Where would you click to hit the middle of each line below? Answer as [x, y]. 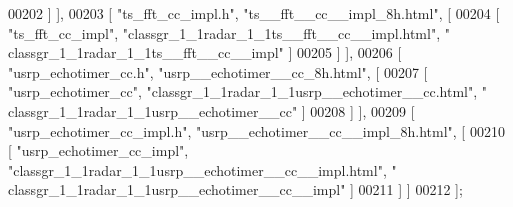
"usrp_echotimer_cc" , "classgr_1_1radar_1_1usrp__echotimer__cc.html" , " [248, 91]
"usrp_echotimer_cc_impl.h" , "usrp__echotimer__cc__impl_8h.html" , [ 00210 [256, 130]
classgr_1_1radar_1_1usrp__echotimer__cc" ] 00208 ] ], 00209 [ [211, 110]
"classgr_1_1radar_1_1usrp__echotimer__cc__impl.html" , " [202, 169]
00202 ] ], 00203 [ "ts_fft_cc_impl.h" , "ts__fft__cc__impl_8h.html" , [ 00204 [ [254, 13]
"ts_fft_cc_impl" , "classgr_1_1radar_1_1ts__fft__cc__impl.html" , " [229, 32]
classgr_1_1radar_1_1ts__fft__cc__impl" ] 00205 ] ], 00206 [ [205, 52]
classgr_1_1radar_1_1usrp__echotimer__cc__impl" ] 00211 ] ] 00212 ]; [235, 189]
